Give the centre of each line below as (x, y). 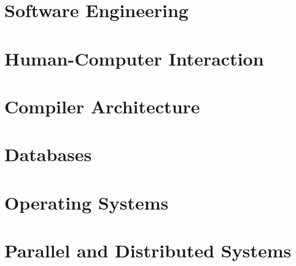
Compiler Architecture (102, 106)
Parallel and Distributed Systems (148, 250)
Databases (48, 154)
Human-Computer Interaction (134, 58)
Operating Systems (87, 202)
